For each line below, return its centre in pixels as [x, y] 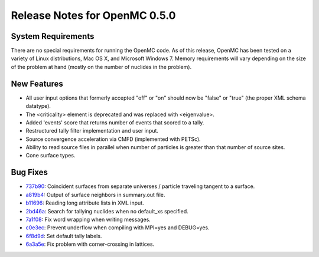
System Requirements [53, 36]
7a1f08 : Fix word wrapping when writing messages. [88, 219]
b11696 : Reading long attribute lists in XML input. [85, 203]
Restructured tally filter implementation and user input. [92, 131]
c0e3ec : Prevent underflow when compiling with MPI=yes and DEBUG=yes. [118, 228]
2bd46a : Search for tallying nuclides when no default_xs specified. [107, 211]
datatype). [38, 106]
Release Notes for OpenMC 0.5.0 [93, 15]
